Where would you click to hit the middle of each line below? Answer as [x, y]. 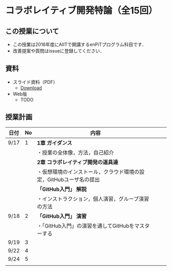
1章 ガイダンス [55, 143]
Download [31, 87]
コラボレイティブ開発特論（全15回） [81, 11]
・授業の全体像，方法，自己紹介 [75, 152]
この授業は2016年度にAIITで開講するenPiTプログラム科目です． [80, 44]
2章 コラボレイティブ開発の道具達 [78, 162]
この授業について [32, 31]
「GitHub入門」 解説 [62, 189]
